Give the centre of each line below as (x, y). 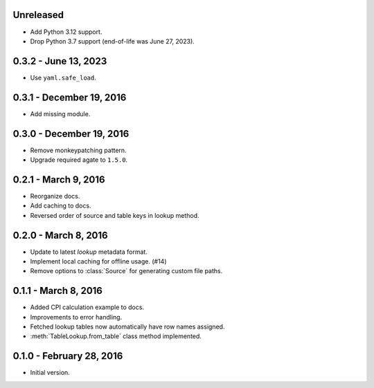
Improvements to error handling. (76, 317)
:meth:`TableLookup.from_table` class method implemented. (116, 336)
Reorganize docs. (55, 196)
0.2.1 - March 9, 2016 (59, 179)
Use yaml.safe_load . (63, 77)
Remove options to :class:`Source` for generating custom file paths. (126, 271)
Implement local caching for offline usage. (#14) (98, 261)
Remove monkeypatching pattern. (79, 150)
